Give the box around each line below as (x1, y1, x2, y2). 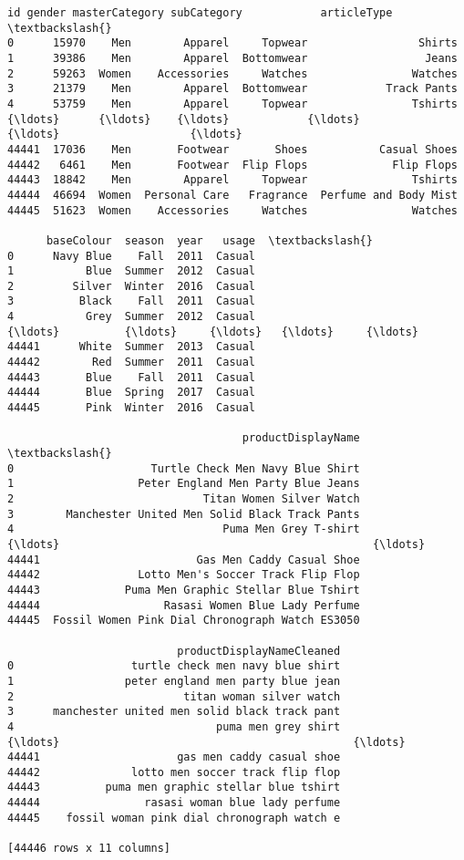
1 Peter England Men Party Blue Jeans (7, 477, 360, 491)
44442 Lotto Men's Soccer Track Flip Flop (7, 568, 360, 582)
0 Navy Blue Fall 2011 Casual (7, 249, 256, 263)
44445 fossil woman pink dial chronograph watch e (7, 811, 341, 824)
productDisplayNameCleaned (177, 644, 341, 658)
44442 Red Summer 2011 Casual (7, 356, 256, 369)
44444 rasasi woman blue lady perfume (7, 796, 341, 810)
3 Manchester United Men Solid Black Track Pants (7, 507, 360, 521)
